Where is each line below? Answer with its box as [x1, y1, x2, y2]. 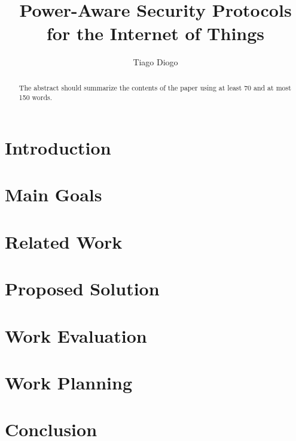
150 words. [19, 92, 53, 102]
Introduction [5, 135, 111, 160]
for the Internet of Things [46, 21, 265, 46]
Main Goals [5, 182, 102, 207]
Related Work [5, 229, 123, 253]
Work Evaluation [5, 323, 147, 348]
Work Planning [5, 370, 132, 394]
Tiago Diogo [133, 56, 178, 68]
